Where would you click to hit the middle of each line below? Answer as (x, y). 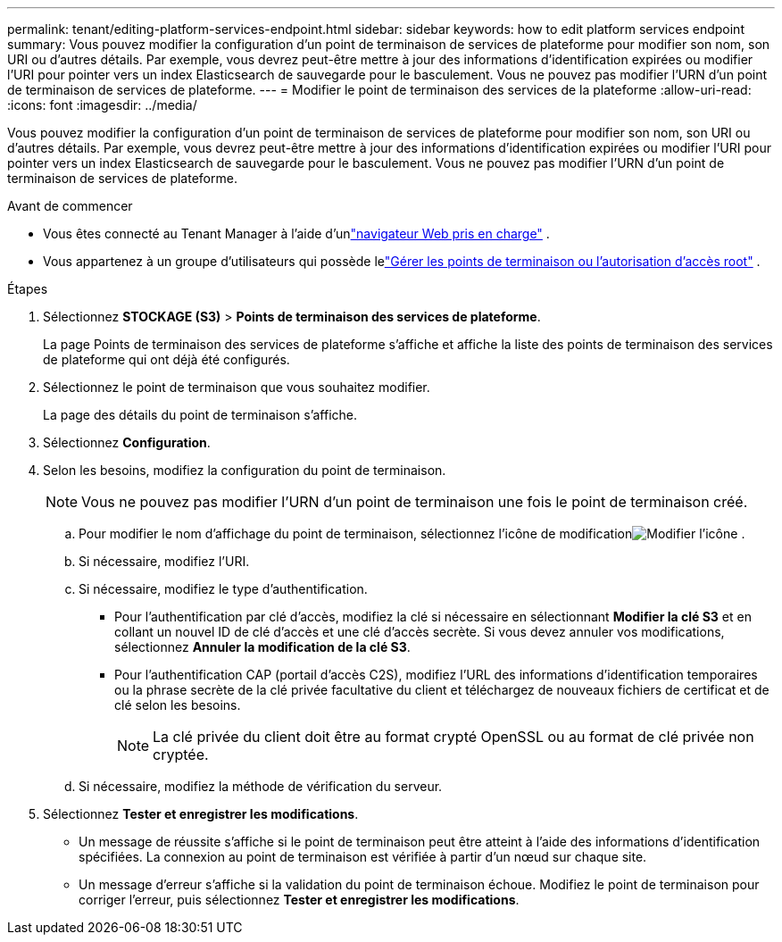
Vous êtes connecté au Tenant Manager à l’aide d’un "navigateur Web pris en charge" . (296, 233)
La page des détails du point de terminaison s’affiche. (200, 415)
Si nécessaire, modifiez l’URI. (164, 561)
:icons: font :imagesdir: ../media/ (102, 105)
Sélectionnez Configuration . (127, 442)
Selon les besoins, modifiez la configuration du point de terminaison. (245, 470)
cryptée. (181, 754)
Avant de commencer (70, 206)
